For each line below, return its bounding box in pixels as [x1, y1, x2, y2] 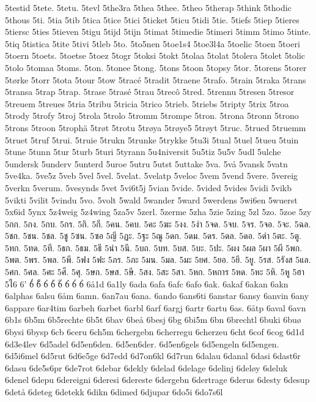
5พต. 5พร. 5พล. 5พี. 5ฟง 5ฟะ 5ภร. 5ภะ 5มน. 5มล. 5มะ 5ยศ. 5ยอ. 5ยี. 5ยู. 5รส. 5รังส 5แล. [5, 253, 311, 266]
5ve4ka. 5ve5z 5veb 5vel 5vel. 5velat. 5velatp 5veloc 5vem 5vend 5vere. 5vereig [5, 169, 298, 182]
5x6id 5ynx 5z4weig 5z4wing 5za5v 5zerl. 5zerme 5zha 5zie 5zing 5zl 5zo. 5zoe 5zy [5, 205, 312, 218]
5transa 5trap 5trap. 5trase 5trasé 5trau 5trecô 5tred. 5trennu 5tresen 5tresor [5, 85, 295, 98]
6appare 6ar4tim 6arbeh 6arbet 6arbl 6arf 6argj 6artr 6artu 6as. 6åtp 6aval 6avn [5, 301, 306, 314]
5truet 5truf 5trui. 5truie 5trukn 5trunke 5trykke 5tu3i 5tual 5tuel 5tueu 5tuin [5, 133, 299, 146]
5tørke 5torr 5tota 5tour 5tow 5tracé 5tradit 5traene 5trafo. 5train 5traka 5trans [5, 73, 306, 86]
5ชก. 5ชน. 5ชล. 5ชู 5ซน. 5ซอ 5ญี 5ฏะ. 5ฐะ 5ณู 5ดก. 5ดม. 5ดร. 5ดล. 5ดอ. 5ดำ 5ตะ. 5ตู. [5, 229, 302, 242]
